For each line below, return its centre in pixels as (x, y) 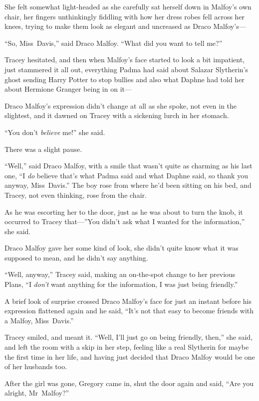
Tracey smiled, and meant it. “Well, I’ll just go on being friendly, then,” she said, (129, 337)
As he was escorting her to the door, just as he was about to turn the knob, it (124, 211)
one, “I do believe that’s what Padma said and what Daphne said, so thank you (126, 175)
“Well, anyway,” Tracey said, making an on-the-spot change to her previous (120, 274)
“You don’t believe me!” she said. (55, 132)
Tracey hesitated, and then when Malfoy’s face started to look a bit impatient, (125, 60)
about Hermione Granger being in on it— (68, 89)
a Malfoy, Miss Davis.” (39, 320)
